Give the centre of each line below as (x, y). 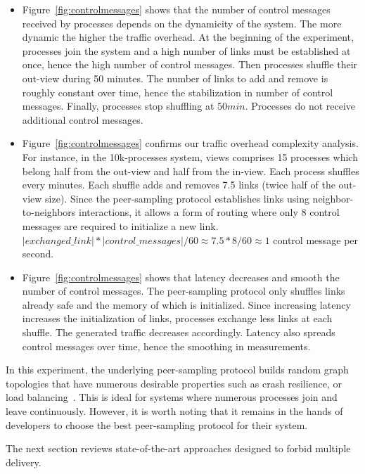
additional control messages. (83, 119)
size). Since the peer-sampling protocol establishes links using (177, 198)
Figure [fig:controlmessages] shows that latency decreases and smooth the (181, 277)
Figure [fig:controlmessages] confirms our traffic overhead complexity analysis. (190, 143)
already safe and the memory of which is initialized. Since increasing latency (186, 304)
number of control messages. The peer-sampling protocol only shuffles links (184, 291)
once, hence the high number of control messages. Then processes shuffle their (190, 64)
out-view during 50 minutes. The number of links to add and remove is (175, 78)
